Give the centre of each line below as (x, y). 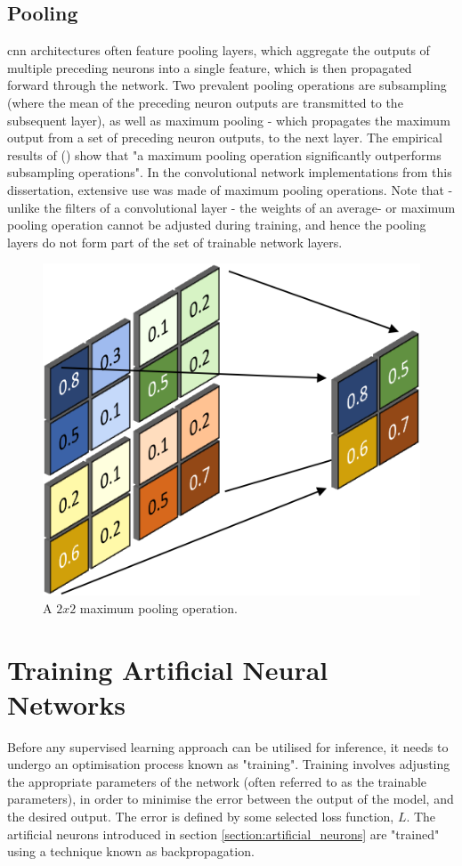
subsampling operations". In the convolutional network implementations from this (230, 172)
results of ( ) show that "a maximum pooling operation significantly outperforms (224, 154)
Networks (67, 704)
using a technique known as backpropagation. (131, 851)
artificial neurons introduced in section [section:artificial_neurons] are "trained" (223, 834)
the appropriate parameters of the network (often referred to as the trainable (217, 781)
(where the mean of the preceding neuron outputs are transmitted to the (205, 102)
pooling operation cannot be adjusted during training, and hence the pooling (217, 225)
